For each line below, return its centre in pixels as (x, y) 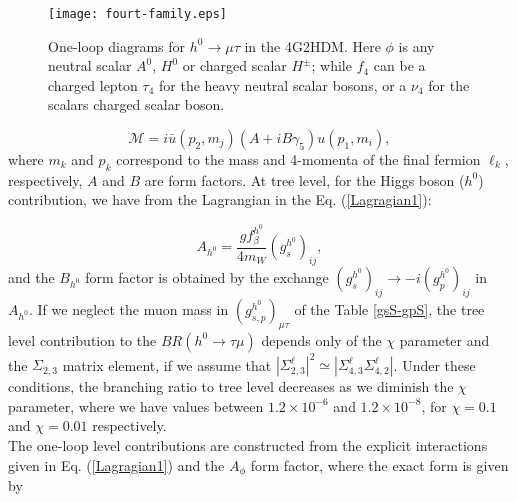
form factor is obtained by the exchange (207, 277)
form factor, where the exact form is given (379, 464)
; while (331, 65)
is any (416, 45)
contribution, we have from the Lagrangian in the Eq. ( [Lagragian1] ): (220, 199)
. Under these (434, 364)
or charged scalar (234, 65)
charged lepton (93, 84)
